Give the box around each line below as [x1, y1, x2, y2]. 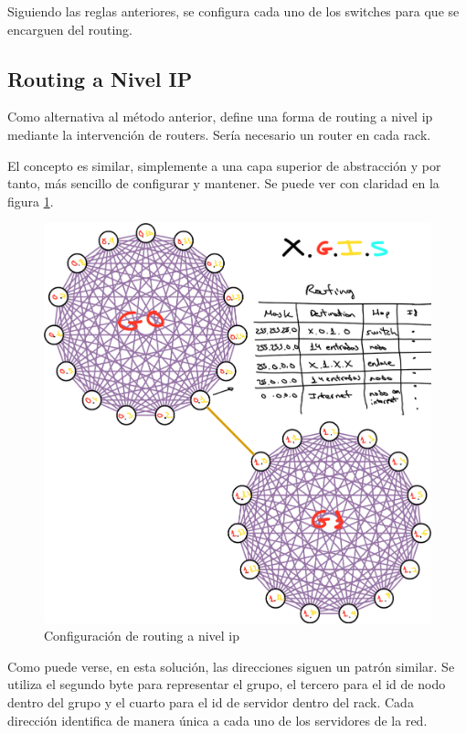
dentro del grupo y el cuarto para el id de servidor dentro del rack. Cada [7, 692, 414, 711]
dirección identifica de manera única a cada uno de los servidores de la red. [7, 710, 428, 729]
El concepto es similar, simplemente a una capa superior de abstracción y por [7, 155, 441, 175]
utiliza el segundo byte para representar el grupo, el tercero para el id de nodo [7, 675, 446, 694]
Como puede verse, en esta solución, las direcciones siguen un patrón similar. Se [7, 656, 455, 675]
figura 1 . [7, 191, 54, 210]
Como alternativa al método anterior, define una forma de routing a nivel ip [7, 107, 433, 126]
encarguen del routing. [7, 19, 132, 38]
